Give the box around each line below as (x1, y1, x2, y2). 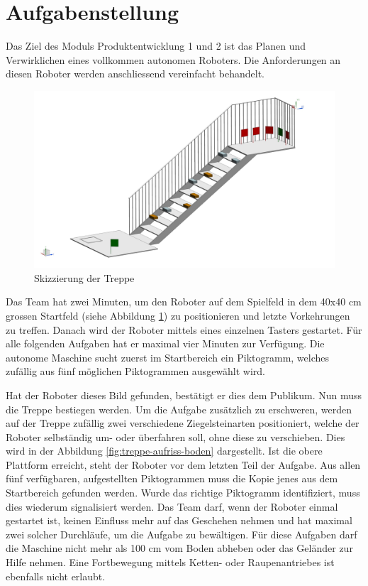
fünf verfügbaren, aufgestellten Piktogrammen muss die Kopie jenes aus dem (6, 471, 338, 486)
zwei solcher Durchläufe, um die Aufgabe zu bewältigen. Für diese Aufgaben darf (6, 526, 357, 541)
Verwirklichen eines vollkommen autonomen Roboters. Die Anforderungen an (6, 52, 341, 67)
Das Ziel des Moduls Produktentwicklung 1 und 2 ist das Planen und (6, 38, 306, 53)
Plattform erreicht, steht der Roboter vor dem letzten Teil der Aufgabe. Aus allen (6, 457, 361, 472)
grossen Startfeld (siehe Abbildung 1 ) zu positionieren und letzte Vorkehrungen (6, 308, 350, 322)
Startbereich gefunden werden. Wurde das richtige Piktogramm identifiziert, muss (6, 485, 360, 500)
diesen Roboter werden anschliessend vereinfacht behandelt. (6, 66, 265, 81)
